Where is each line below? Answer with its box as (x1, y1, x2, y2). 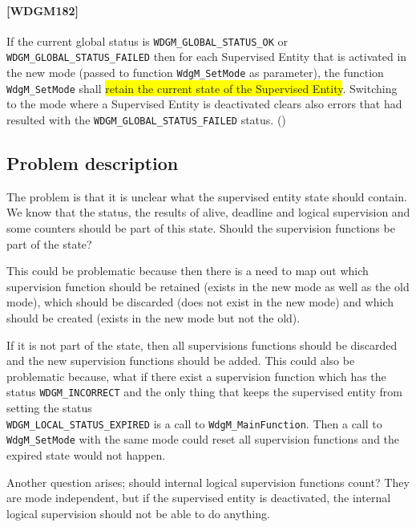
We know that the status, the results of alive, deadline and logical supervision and (6, 204, 410, 221)
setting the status (6, 399, 92, 416)
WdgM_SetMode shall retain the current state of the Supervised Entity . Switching (6, 79, 398, 96)
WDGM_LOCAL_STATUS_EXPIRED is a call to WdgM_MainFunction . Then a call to (6, 415, 382, 432)
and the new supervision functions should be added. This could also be (6, 352, 355, 369)
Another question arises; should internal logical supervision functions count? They (6, 473, 410, 490)
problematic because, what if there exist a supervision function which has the (6, 367, 386, 384)
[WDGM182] (6, 2, 79, 18)
